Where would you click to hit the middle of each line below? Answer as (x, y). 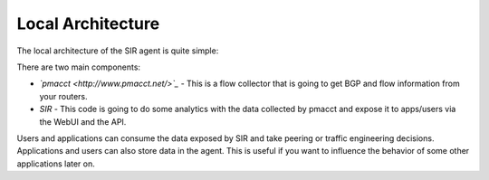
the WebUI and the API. (83, 121)
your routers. (63, 96)
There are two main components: (78, 67)
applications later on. (56, 164)
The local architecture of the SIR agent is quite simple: (118, 51)
